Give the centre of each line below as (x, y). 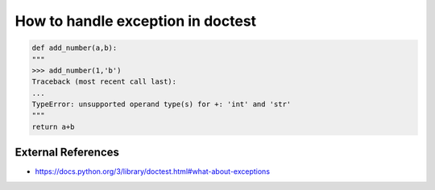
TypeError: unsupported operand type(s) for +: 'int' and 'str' (162, 104)
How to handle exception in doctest (136, 21)
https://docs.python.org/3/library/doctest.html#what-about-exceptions (152, 171)
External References (67, 153)
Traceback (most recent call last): (104, 82)
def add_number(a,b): (75, 48)
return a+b (53, 126)
